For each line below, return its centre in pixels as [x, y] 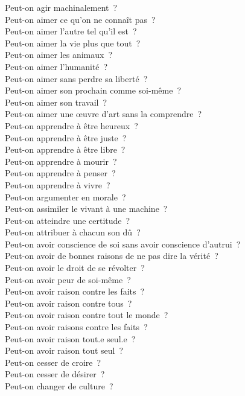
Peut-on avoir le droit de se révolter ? [75, 268]
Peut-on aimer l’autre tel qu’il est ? [71, 31]
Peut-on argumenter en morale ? [65, 196]
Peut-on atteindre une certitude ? [68, 220]
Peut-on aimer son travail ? [56, 102]
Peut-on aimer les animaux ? [59, 55]
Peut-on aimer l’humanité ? [56, 66]
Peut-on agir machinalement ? [61, 7]
